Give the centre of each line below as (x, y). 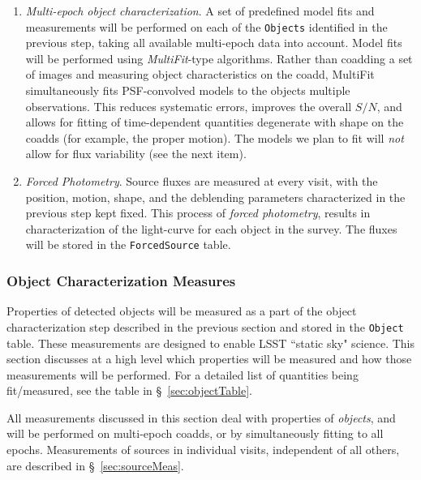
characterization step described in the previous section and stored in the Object (205, 326)
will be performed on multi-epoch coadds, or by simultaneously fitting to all (195, 433)
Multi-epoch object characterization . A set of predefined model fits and (200, 11)
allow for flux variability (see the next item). (136, 154)
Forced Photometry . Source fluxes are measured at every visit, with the (202, 181)
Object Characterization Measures (121, 280)
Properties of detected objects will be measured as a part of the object (182, 311)
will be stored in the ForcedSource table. (128, 244)
